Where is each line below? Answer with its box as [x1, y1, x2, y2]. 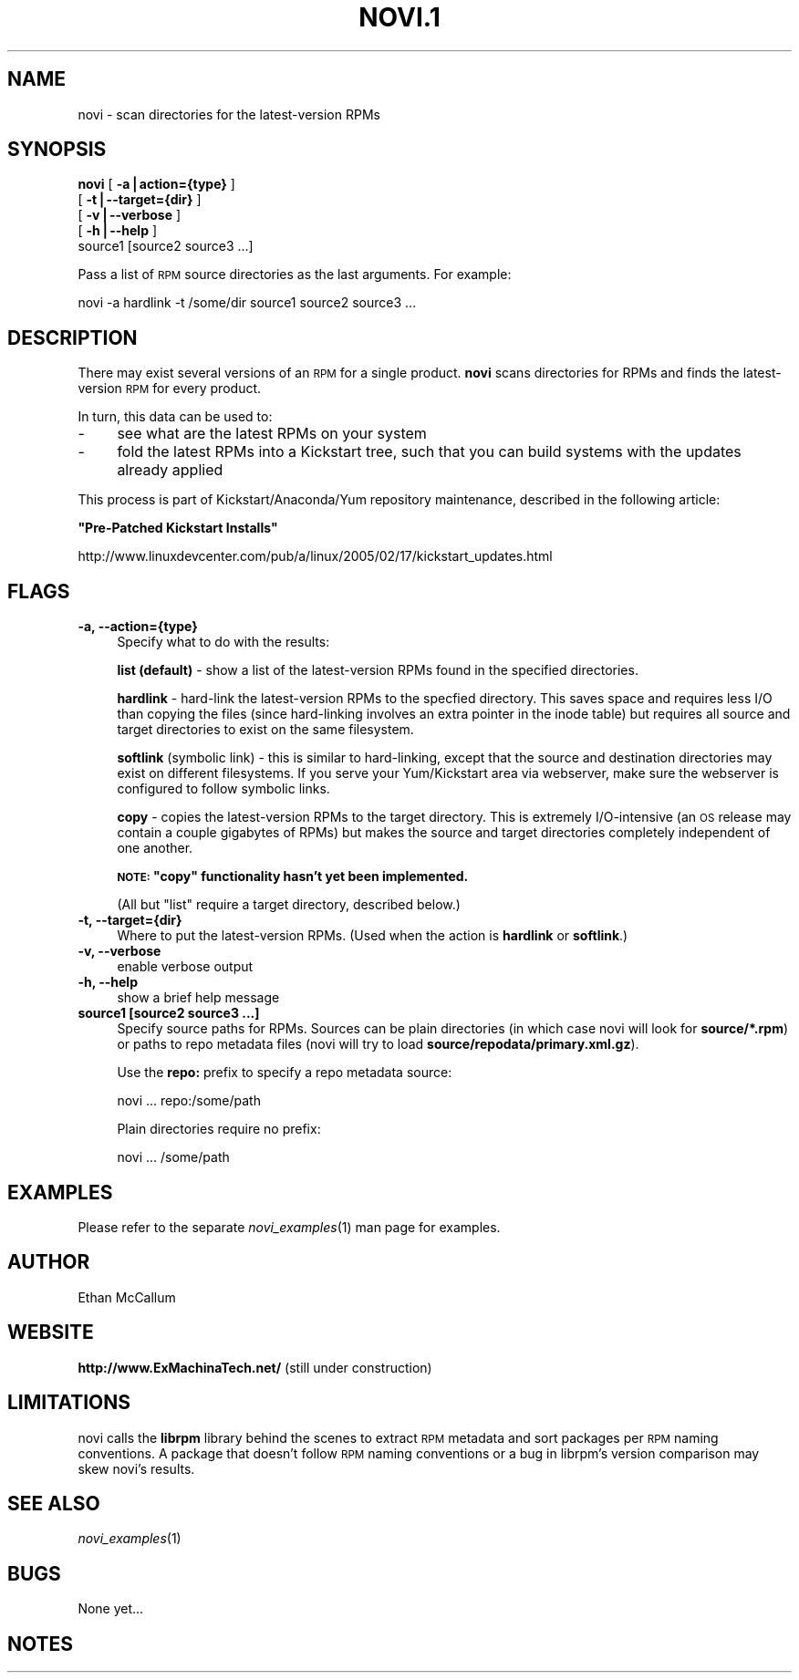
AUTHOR [7, 1250, 90, 1274]
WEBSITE [7, 1321, 94, 1344]
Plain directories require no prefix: [117, 1121, 321, 1137]
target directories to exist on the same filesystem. [117, 721, 414, 738]
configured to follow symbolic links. [117, 781, 330, 797]
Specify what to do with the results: [117, 634, 330, 650]
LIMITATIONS [7, 1391, 131, 1415]
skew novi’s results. [78, 1460, 195, 1477]
